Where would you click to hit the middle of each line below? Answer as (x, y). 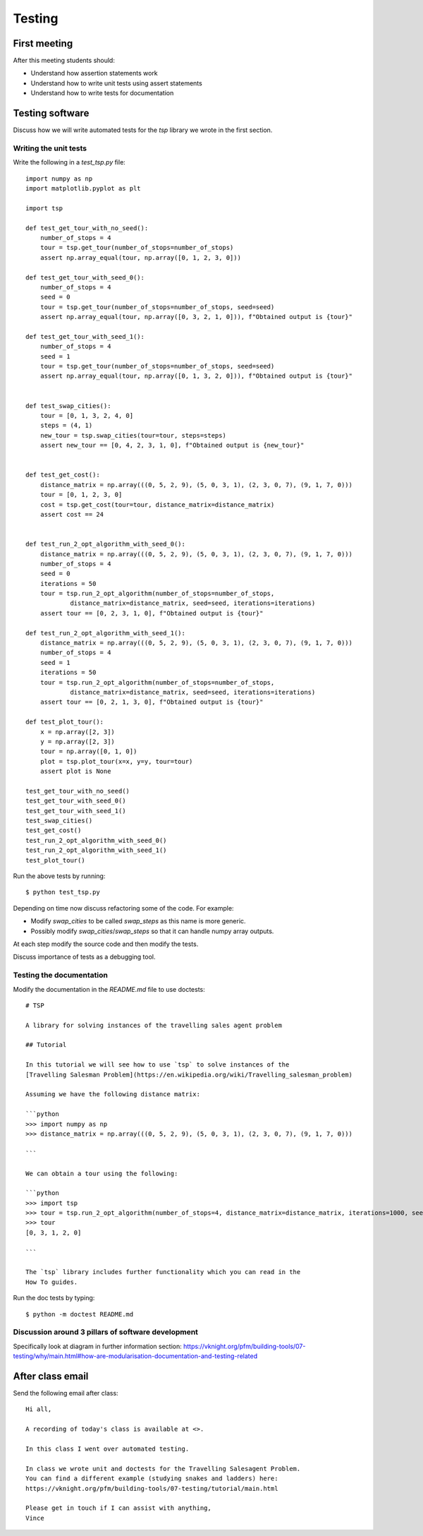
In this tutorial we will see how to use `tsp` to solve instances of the (158, 1065)
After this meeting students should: (64, 61)
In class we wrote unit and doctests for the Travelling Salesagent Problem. (163, 1469)
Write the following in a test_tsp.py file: (69, 162)
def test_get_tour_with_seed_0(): (85, 277)
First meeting (43, 43)
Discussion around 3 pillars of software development (106, 1332)
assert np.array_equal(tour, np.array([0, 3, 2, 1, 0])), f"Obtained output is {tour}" (196, 317)
